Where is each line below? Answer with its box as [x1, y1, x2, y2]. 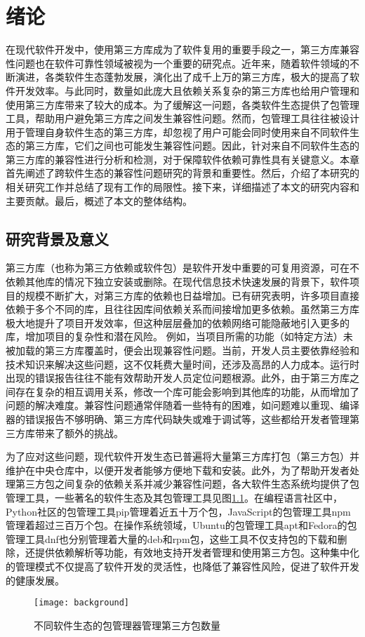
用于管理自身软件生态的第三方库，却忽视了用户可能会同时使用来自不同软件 [6, 124, 350, 139]
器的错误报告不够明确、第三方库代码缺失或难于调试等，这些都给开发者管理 [6, 411, 350, 426]
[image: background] [34, 598, 130, 608]
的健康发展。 [6, 572, 65, 587]
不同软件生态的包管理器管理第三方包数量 [34, 617, 220, 632]
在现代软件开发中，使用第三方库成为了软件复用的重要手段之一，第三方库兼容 [6, 42, 359, 57]
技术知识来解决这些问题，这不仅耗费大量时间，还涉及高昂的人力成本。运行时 [6, 356, 359, 371]
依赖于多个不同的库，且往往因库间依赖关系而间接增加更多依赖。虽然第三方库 [6, 302, 359, 316]
